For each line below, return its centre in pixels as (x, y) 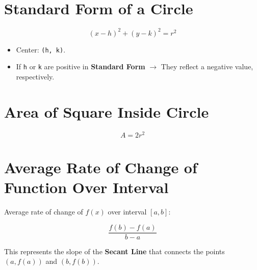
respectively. (35, 76)
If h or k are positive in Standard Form (81, 66)
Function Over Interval (86, 187)
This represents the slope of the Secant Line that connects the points (114, 251)
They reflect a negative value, (207, 66)
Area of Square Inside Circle (107, 111)
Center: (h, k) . (41, 49)
